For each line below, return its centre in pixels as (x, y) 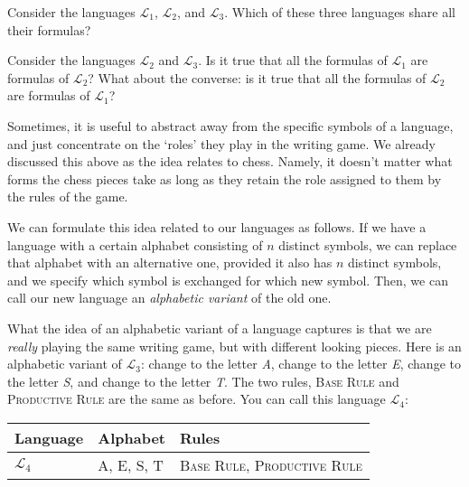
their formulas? (49, 29)
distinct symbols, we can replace (368, 244)
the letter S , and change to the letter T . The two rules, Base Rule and (203, 381)
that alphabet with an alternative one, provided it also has (170, 262)
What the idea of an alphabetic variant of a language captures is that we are (220, 328)
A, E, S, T (131, 464)
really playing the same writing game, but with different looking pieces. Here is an (234, 346)
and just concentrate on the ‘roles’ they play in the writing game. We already (221, 143)
